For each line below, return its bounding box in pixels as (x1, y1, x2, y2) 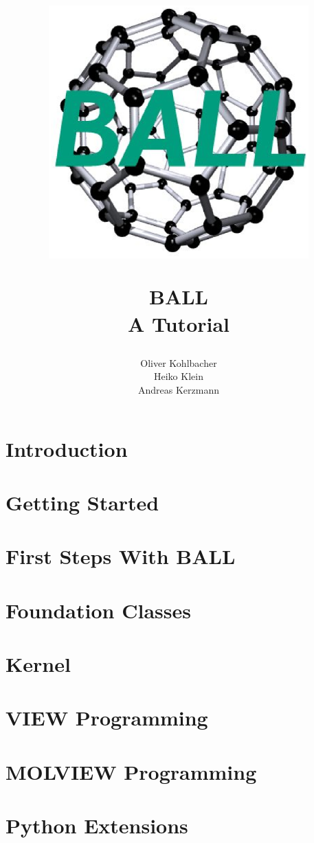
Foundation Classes (5, 596, 191, 624)
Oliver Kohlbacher (140, 355, 217, 370)
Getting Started (5, 488, 159, 516)
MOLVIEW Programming (5, 757, 257, 785)
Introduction (5, 434, 128, 462)
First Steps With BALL (5, 542, 236, 570)
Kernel (5, 650, 71, 677)
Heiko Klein (154, 369, 203, 383)
